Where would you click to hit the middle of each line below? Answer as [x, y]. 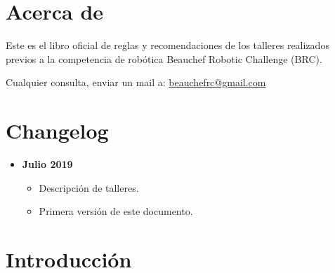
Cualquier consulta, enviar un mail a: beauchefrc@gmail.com [136, 82]
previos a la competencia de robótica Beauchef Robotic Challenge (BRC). [164, 58]
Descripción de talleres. [89, 187]
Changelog [57, 131]
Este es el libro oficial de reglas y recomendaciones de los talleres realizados [167, 45]
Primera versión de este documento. [116, 211]
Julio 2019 [47, 164]
